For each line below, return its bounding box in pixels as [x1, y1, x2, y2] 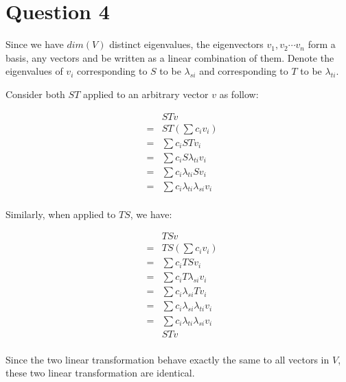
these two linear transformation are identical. [5, 366, 195, 380]
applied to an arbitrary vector [82, 86, 209, 101]
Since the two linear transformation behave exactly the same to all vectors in [5, 352, 330, 366]
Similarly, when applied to [5, 206, 116, 221]
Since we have [5, 37, 64, 51]
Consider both [5, 86, 65, 101]
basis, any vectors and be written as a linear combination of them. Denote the [5, 50, 334, 64]
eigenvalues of [5, 64, 63, 78]
